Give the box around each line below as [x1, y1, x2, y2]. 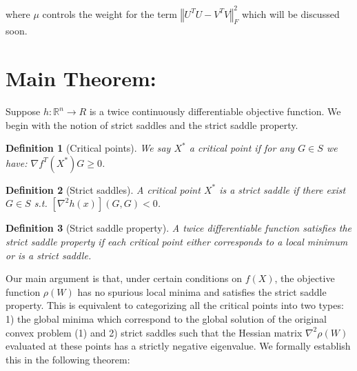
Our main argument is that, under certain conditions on [6, 271, 242, 285]
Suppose [6, 104, 41, 119]
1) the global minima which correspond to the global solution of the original [6, 311, 327, 325]
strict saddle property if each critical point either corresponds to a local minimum [6, 234, 348, 248]
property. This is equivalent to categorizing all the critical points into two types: [6, 298, 344, 312]
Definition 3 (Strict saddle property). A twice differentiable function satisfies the [6, 221, 352, 235]
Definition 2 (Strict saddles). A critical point [6, 182, 201, 197]
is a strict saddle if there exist [219, 182, 346, 197]
